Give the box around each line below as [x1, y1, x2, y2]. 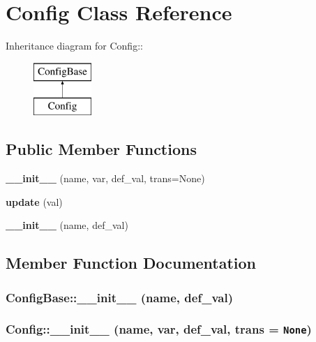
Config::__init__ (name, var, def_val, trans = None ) [6, 320, 312, 338]
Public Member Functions [6, 138, 197, 160]
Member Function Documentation [6, 252, 257, 274]
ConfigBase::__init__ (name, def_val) [6, 288, 233, 306]
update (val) [6, 194, 63, 209]
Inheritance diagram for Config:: [6, 38, 143, 53]
